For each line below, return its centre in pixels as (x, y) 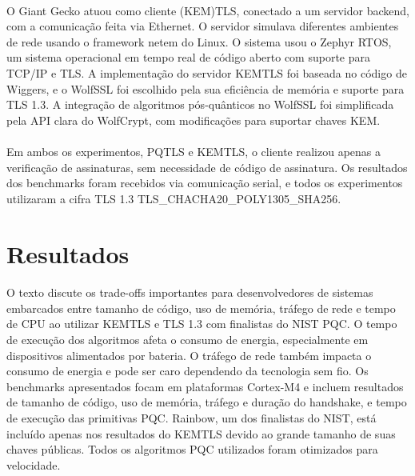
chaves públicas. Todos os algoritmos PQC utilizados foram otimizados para (192, 449)
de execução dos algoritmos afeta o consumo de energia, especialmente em (188, 340)
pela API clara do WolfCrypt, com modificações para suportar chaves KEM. (194, 120)
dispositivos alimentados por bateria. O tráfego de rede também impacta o (189, 355)
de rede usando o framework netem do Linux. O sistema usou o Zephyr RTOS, (199, 41)
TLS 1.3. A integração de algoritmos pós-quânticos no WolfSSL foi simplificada (200, 104)
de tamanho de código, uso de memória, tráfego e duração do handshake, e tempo (207, 402)
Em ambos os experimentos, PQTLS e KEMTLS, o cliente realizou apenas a (194, 151)
